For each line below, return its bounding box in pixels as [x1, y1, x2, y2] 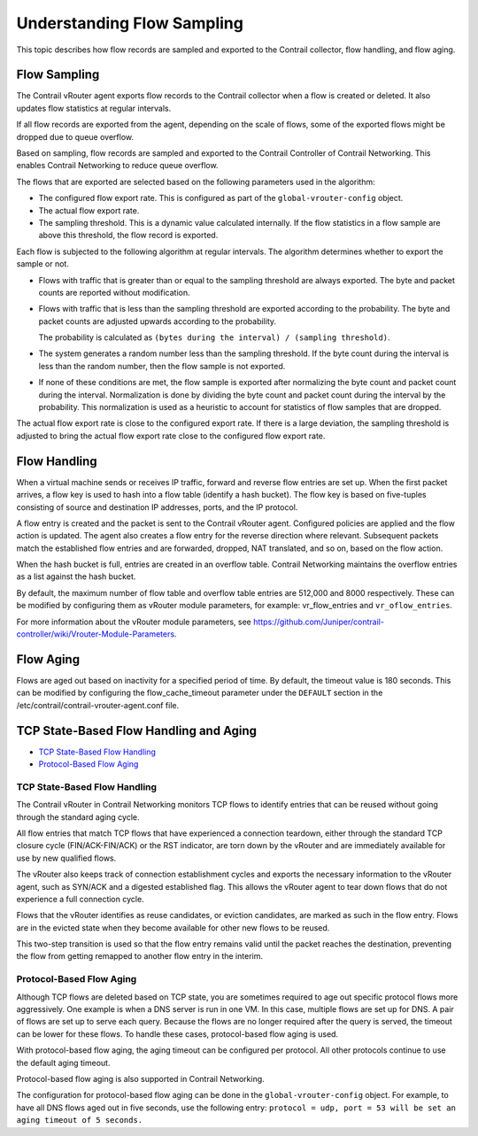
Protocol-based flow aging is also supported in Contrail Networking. [16, 1073, 265, 1084]
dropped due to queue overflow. [16, 131, 135, 142]
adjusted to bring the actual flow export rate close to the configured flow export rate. [16, 430, 326, 441]
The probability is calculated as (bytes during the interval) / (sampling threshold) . [38, 332, 390, 343]
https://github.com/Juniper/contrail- [252, 616, 385, 627]
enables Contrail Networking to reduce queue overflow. [16, 160, 219, 171]
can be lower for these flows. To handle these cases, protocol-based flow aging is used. [16, 1028, 339, 1039]
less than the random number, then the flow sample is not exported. [38, 360, 286, 371]
